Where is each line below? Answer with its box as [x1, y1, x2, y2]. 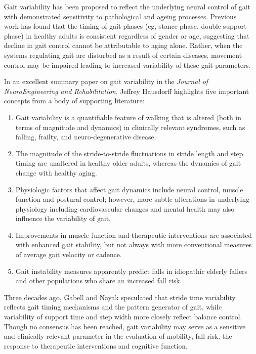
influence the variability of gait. [15, 213, 111, 223]
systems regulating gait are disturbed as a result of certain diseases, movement [4, 49, 242, 60]
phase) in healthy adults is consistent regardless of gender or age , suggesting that [4, 30, 250, 41]
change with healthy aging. [15, 167, 97, 177]
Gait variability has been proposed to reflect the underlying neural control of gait [4, 1, 251, 11]
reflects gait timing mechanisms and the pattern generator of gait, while [4, 302, 222, 312]
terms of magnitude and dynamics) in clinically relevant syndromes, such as [15, 122, 245, 132]
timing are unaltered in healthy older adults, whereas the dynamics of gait [15, 158, 241, 168]
